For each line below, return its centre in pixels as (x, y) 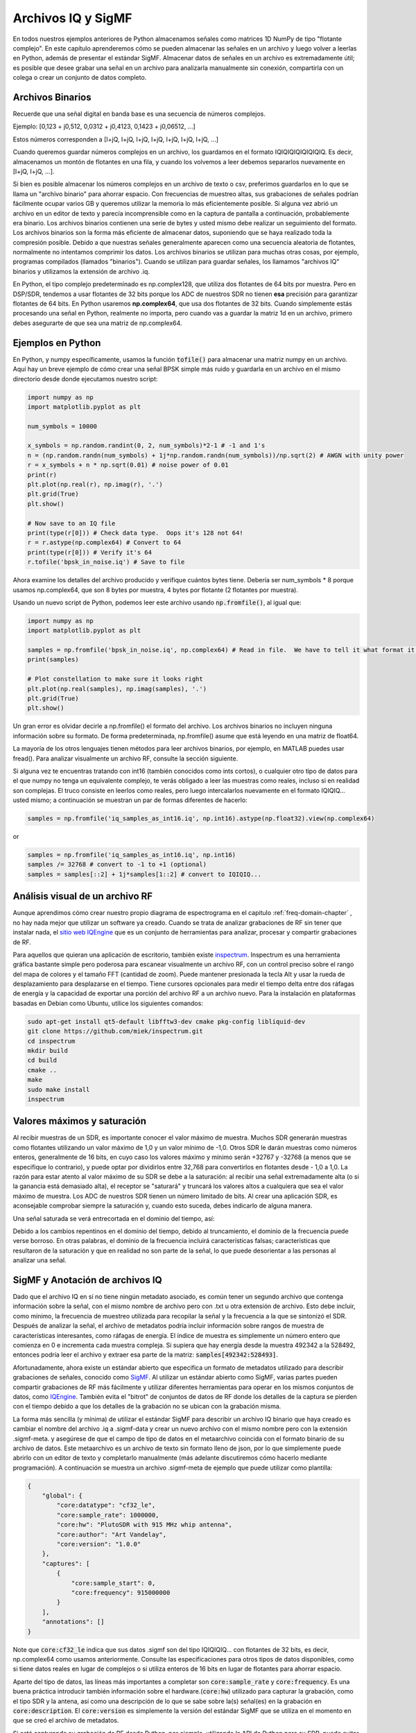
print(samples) (53, 660)
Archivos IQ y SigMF (72, 18)
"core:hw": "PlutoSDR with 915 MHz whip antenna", (144, 1525)
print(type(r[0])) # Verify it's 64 (90, 552)
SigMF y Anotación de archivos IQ (87, 1280)
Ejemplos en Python (57, 343)
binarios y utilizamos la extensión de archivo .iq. (81, 271)
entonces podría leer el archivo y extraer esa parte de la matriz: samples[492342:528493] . (146, 1355)
